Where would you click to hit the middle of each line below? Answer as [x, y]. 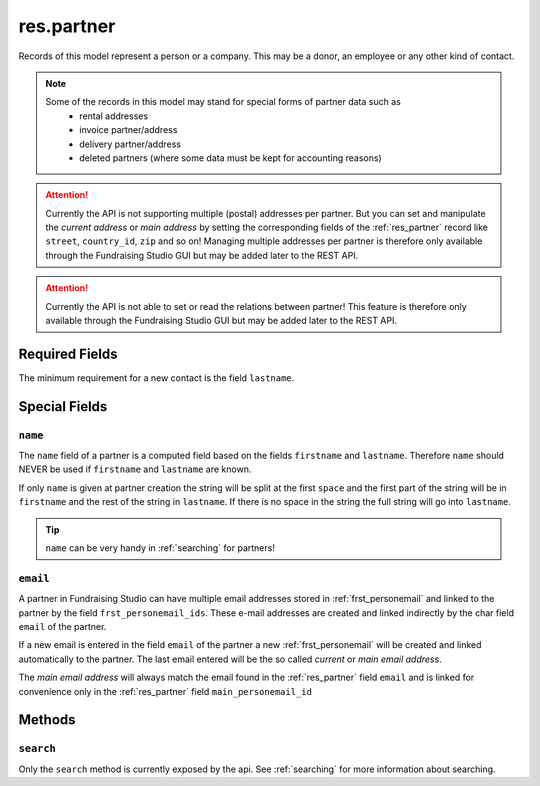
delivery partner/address [130, 144]
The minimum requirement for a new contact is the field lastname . [156, 377]
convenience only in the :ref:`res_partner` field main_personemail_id [165, 691]
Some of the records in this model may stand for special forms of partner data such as [223, 102]
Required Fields [68, 353]
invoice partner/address [128, 130]
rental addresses [114, 116]
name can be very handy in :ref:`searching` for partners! [160, 548]
